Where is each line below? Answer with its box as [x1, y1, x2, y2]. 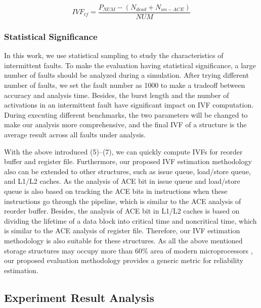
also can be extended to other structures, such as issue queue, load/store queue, [4, 166, 251, 176]
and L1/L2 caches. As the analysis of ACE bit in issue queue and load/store [4, 176, 240, 186]
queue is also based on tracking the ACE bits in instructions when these [4, 186, 228, 196]
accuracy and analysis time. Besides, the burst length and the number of [4, 89, 229, 100]
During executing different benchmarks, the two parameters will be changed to [4, 109, 248, 120]
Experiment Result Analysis [4, 289, 154, 305]
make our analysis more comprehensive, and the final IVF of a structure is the [4, 119, 247, 130]
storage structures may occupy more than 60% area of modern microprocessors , [4, 245, 253, 255]
